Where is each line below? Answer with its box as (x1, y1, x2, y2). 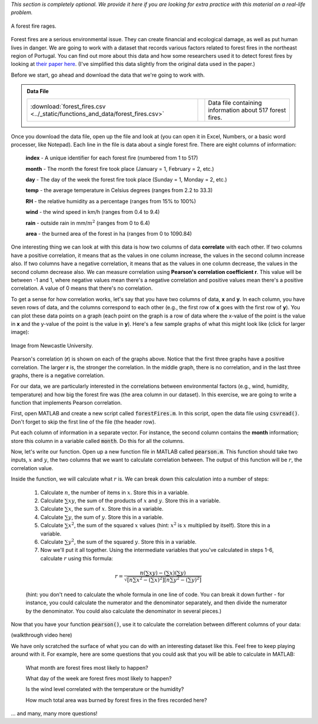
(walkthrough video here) (11, 632, 72, 639)
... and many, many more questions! (11, 710, 98, 717)
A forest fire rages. (11, 22, 57, 29)
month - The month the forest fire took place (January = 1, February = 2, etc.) (25, 165, 214, 172)
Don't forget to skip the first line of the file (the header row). (11, 418, 156, 425)
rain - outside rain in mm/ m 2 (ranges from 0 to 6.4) (25, 219, 150, 226)
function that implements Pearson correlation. (11, 399, 122, 406)
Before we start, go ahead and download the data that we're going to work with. (11, 71, 205, 78)
